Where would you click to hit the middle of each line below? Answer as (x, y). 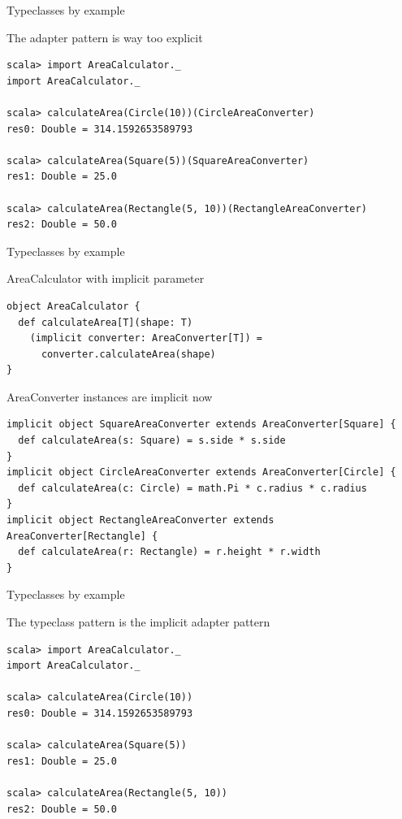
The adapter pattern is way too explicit (105, 37)
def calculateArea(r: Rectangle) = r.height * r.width (169, 552)
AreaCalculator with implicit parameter (106, 278)
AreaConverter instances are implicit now (110, 396)
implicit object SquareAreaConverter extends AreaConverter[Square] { (201, 425)
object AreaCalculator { (73, 306)
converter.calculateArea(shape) (128, 354)
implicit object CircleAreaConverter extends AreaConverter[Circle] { (201, 472)
